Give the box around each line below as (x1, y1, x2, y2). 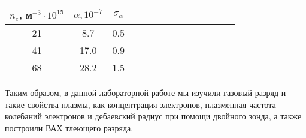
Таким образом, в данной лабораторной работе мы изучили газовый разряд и (5, 86, 286, 98)
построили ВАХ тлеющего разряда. (5, 121, 134, 134)
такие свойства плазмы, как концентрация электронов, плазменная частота (5, 98, 276, 110)
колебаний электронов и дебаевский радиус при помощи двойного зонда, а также (5, 110, 302, 122)
